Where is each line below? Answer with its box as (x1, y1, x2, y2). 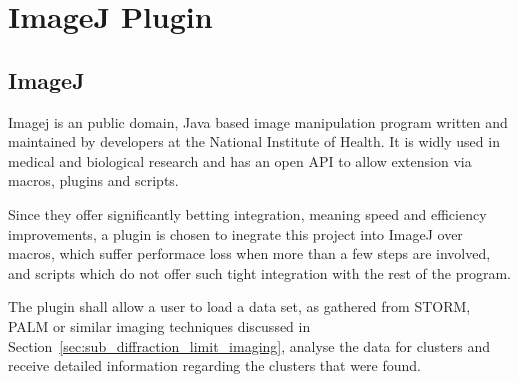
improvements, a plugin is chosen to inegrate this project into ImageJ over (8, 223, 463, 244)
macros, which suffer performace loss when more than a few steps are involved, (8, 243, 491, 264)
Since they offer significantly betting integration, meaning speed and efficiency (8, 203, 487, 224)
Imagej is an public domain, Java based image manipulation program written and (8, 111, 508, 132)
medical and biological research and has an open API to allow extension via (8, 150, 472, 171)
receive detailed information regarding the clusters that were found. (8, 355, 422, 376)
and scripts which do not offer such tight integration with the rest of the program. (8, 262, 511, 283)
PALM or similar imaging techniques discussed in (8, 315, 311, 336)
